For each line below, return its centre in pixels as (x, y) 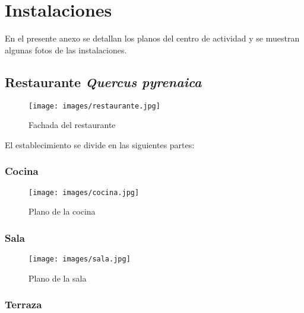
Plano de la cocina (62, 211)
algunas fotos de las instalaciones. (66, 49)
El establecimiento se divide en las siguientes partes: (100, 144)
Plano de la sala (58, 278)
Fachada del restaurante (72, 125)
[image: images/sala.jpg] (80, 259)
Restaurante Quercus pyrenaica (103, 82)
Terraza (23, 304)
